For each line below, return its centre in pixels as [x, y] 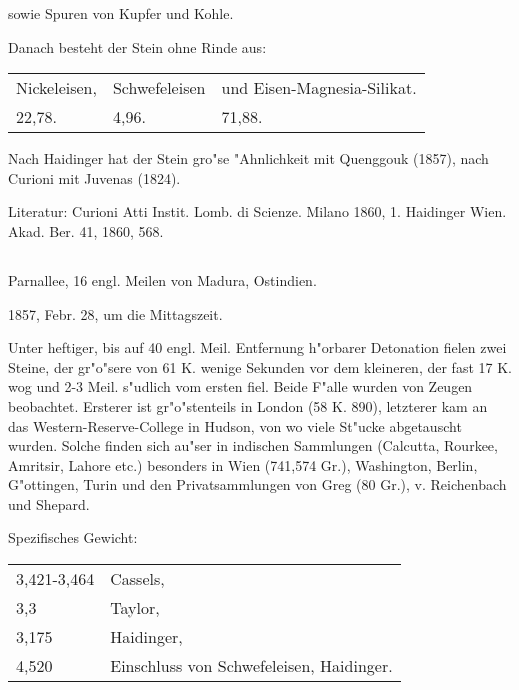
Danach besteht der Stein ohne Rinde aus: [137, 46]
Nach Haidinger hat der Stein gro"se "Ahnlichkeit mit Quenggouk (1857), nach [248, 158]
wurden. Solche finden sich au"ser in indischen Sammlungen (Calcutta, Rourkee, [253, 445]
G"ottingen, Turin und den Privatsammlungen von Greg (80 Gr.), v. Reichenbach [257, 484]
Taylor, [135, 608]
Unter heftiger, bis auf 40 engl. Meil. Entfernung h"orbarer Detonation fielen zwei [257, 347]
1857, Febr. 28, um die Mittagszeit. [115, 313]
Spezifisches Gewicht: [73, 537]
